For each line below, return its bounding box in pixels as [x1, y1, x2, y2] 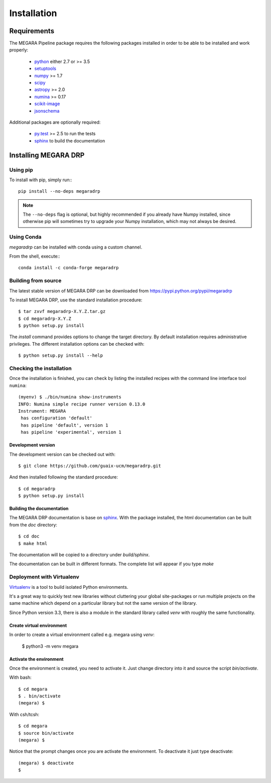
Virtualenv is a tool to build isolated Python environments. [9, 584, 128, 590]
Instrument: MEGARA [18, 408, 66, 414]
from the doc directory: [9, 521, 58, 528]
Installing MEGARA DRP [9, 151, 85, 160]
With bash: [9, 674, 32, 680]
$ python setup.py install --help [18, 353, 103, 358]
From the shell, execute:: [9, 253, 60, 259]
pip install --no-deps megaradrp [18, 189, 100, 194]
